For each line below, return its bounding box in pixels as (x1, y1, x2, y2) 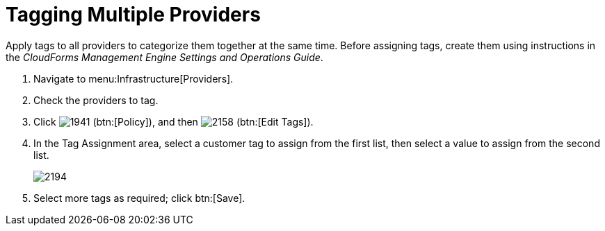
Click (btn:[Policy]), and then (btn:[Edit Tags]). (33, 115, 314, 128)
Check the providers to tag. (33, 94, 159, 106)
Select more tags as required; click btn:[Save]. (33, 191, 245, 204)
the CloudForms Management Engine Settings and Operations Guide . (6, 51, 323, 63)
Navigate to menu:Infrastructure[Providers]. (33, 72, 234, 85)
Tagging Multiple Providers (6, 3, 261, 26)
